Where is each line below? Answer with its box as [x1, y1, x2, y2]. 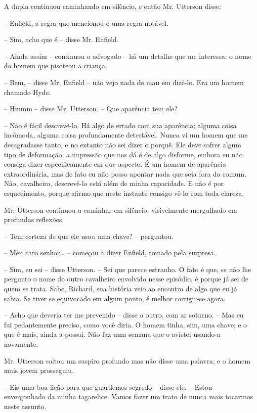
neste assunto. [4, 401, 46, 411]
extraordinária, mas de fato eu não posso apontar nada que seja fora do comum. [4, 168, 247, 179]
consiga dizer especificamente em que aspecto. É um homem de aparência [4, 159, 226, 169]
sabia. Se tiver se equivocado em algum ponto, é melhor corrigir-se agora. [4, 293, 226, 303]
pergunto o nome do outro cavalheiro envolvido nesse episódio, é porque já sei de [4, 274, 249, 284]
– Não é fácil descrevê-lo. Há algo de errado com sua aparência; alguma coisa [4, 120, 237, 130]
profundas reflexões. [4, 214, 64, 225]
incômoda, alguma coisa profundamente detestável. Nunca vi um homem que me [4, 130, 248, 140]
